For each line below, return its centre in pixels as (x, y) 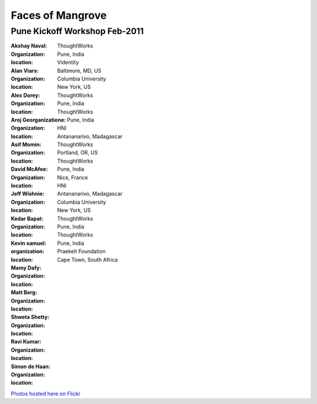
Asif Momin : (26, 144)
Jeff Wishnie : (28, 194)
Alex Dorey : (26, 95)
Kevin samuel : (29, 243)
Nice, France (72, 177)
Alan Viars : (25, 70)
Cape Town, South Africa (87, 260)
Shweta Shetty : (30, 317)
